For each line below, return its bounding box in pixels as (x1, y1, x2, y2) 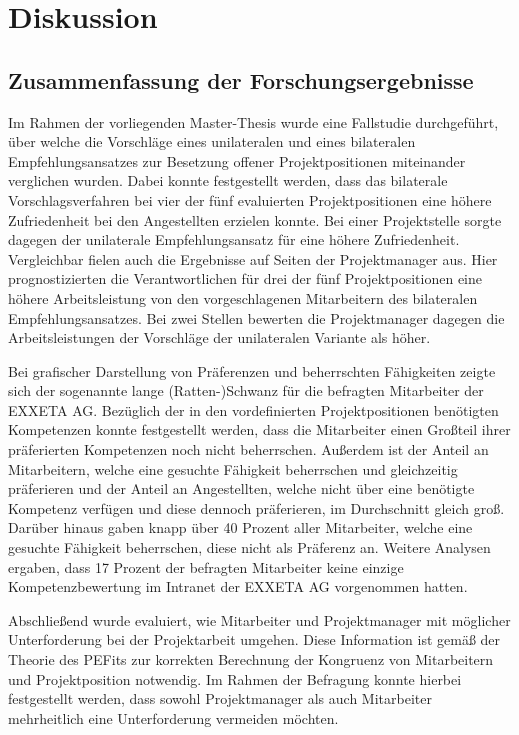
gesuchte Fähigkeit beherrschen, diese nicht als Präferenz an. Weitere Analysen (8, 537, 491, 558)
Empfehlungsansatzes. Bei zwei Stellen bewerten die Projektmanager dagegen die (8, 307, 505, 328)
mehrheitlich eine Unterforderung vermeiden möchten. (8, 707, 339, 728)
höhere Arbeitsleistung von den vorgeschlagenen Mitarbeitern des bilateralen (8, 287, 478, 308)
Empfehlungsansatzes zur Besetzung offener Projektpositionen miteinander (8, 150, 466, 171)
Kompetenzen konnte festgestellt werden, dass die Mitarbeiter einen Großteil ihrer (8, 419, 511, 440)
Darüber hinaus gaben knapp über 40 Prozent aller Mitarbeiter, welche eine (8, 517, 473, 538)
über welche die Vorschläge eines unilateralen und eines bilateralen (8, 131, 416, 152)
